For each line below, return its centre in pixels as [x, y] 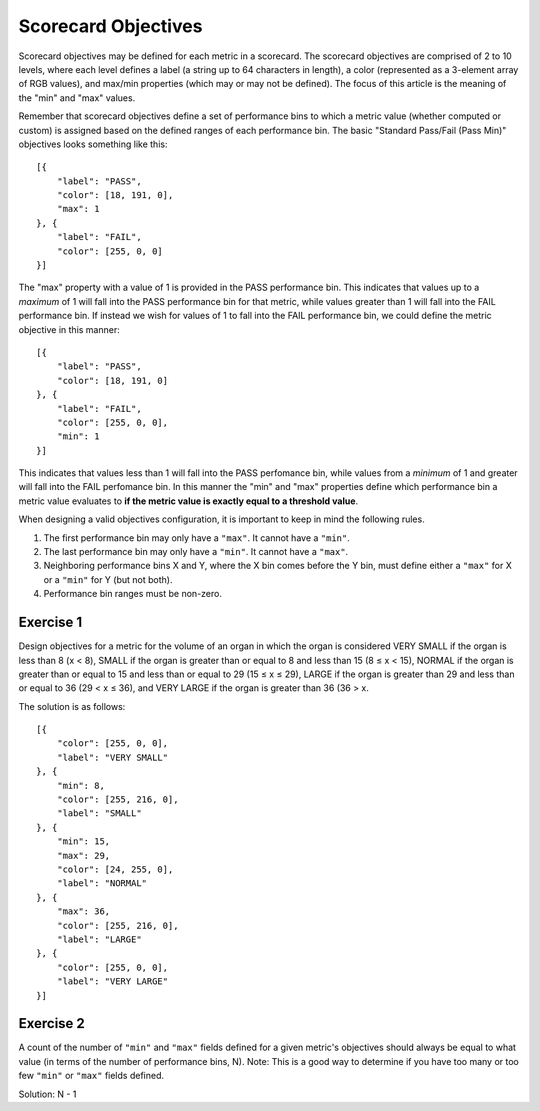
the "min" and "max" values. [77, 97]
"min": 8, [80, 785]
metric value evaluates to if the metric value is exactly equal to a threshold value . [188, 501]
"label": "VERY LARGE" [112, 981]
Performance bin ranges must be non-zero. [132, 594]
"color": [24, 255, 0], [115, 869]
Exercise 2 [51, 1023]
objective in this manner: [69, 329]
